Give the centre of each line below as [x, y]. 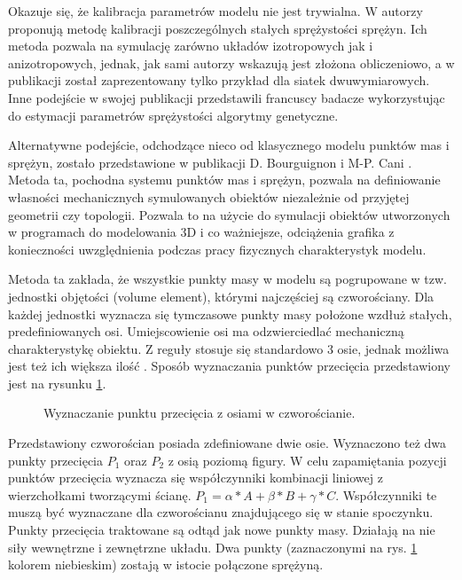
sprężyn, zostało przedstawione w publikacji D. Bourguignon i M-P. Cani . [210, 162]
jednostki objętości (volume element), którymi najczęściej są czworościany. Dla [221, 296]
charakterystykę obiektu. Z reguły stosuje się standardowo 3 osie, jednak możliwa [229, 348]
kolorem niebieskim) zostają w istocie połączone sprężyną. [166, 564]
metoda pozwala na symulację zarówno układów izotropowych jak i [191, 46]
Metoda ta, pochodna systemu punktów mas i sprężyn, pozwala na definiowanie [224, 180]
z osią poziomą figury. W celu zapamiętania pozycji [307, 460]
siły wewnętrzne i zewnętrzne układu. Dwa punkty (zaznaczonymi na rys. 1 [213, 547]
